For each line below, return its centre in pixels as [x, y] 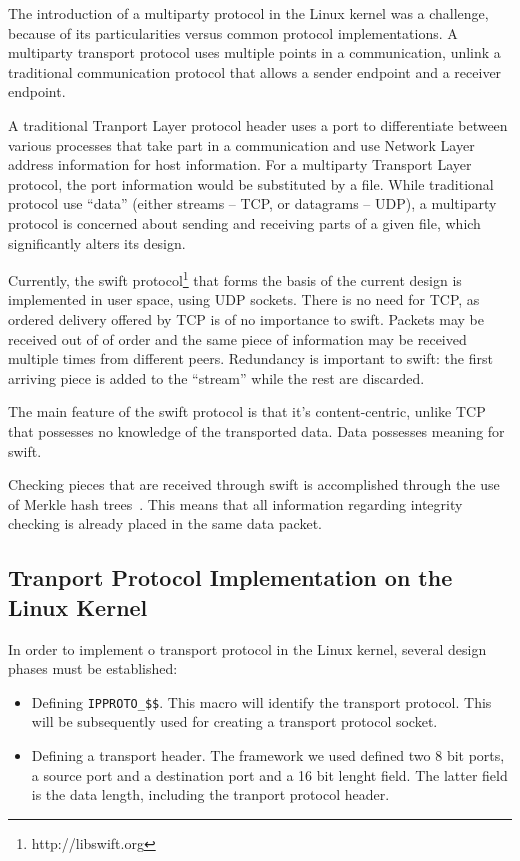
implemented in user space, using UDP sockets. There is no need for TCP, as [244, 299]
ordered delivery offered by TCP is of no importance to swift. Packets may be [246, 318]
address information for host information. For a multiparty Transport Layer [240, 164]
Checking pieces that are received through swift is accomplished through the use [254, 484]
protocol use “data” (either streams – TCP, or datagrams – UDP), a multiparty [252, 203]
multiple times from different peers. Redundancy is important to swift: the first [250, 358]
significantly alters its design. [97, 242]
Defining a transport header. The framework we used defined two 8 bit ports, [268, 754]
